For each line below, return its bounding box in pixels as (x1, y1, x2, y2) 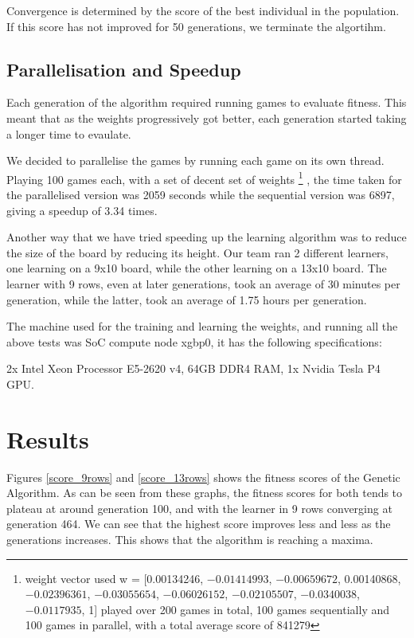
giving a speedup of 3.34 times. (6, 202, 158, 218)
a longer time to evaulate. (6, 125, 131, 142)
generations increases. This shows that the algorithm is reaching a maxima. (6, 531, 373, 548)
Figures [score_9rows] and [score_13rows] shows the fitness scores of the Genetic (6, 468, 400, 485)
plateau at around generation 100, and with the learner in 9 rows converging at (6, 499, 393, 516)
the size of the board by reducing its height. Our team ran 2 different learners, (6, 244, 389, 260)
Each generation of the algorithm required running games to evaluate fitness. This (6, 94, 407, 111)
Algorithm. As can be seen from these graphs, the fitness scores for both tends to (6, 484, 403, 501)
